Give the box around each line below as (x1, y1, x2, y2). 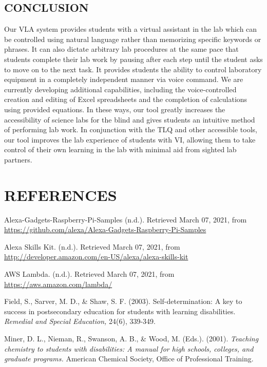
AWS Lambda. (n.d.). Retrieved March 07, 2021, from (4, 269, 175, 279)
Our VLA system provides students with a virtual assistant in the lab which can (4, 24, 257, 34)
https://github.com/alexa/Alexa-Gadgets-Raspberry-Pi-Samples (4, 224, 206, 235)
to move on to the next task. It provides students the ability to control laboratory (4, 64, 262, 74)
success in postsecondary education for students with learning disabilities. (4, 305, 236, 316)
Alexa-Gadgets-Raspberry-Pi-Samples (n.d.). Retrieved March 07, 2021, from (4, 214, 247, 225)
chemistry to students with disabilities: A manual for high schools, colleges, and (4, 343, 254, 354)
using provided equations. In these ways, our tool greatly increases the (4, 104, 225, 114)
